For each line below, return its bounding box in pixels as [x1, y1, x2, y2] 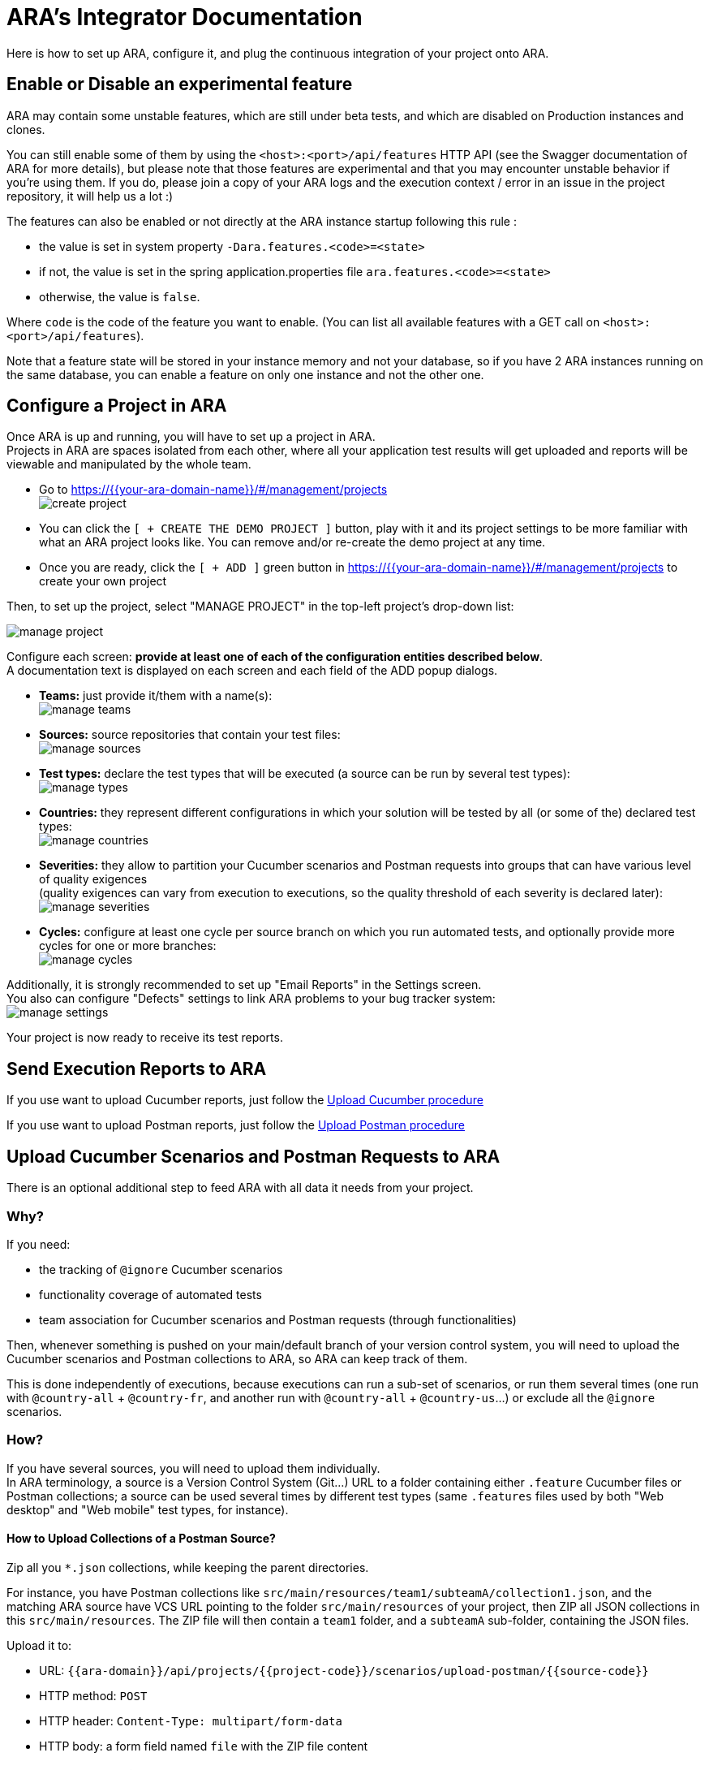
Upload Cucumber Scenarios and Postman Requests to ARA [6, 1146, 501, 1167]
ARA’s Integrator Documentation [6, 3, 363, 31]
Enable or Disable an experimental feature [6, 74, 353, 95]
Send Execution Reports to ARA [6, 1058, 267, 1079]
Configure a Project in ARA [6, 395, 227, 417]
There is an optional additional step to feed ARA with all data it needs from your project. [6, 1181, 474, 1195]
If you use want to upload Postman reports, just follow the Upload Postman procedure [6, 1118, 465, 1133]
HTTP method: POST [39, 1688, 148, 1703]
